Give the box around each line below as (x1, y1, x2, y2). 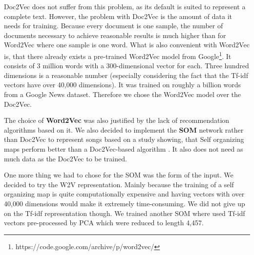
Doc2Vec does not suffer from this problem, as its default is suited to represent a (4, 1, 246, 11)
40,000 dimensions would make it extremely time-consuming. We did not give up (4, 198, 245, 208)
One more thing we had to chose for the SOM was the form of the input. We (4, 170, 233, 180)
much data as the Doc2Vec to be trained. (4, 153, 127, 163)
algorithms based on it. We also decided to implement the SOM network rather (4, 124, 244, 135)
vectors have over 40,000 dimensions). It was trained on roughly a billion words (4, 79, 241, 90)
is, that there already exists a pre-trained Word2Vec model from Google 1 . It (4, 49, 232, 61)
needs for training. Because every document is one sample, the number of (4, 20, 223, 31)
